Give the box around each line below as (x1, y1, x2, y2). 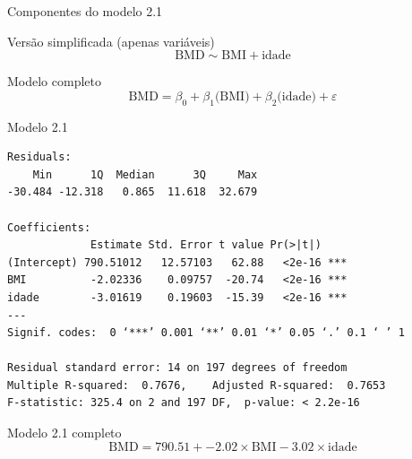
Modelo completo (7, 72, 101, 91)
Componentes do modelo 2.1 (7, 2, 163, 20)
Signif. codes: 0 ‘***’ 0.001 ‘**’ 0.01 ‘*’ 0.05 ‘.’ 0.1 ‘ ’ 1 (7, 326, 405, 340)
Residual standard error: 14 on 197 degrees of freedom (7, 361, 348, 375)
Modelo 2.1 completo (7, 423, 122, 442)
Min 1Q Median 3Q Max (32, 168, 258, 181)
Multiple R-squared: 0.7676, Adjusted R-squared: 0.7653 (7, 378, 386, 392)
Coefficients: (7, 221, 91, 234)
